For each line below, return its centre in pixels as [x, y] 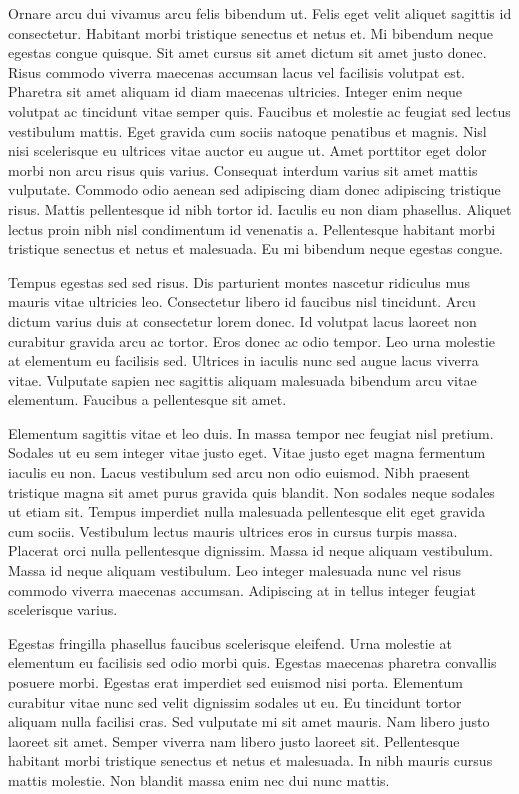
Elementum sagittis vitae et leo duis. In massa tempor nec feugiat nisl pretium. [251, 432]
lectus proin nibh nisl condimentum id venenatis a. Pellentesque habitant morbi [252, 228]
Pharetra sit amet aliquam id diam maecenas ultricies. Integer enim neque [235, 91]
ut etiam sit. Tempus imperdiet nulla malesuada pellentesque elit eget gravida [247, 511]
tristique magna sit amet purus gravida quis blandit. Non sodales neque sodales [251, 491]
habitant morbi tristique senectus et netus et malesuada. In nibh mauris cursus [250, 760]
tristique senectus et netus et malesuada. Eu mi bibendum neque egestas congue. [256, 248]
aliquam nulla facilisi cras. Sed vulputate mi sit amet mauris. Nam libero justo [249, 721]
